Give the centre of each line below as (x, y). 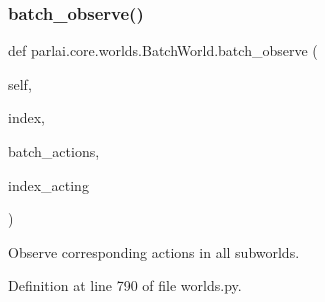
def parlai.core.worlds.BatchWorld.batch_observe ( (163, 50)
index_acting (48, 184)
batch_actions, (54, 151)
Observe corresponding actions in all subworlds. (154, 251)
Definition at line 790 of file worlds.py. (125, 285)
